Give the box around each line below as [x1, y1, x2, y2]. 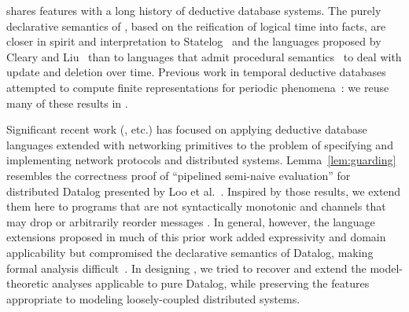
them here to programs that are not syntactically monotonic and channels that [6, 198, 386, 215]
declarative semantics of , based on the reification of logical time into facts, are [6, 17, 386, 34]
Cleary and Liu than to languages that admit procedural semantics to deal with [6, 48, 402, 64]
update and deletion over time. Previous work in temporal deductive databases [6, 64, 386, 80]
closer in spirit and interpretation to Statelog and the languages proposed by [6, 33, 381, 50]
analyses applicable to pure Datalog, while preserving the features [52, 275, 370, 292]
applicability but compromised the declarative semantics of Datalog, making [6, 244, 374, 260]
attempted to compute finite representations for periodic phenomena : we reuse [6, 79, 389, 95]
